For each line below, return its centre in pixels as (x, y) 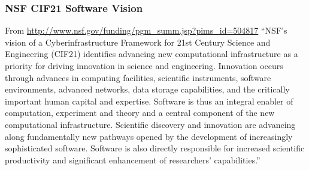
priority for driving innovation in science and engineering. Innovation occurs (144, 65)
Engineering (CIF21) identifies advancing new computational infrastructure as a (152, 54)
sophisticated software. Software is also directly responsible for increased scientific (155, 148)
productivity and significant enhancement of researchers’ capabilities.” (133, 159)
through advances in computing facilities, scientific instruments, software (138, 77)
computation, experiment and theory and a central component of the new (140, 113)
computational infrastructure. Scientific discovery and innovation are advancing (150, 124)
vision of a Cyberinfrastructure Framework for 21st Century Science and (138, 42)
